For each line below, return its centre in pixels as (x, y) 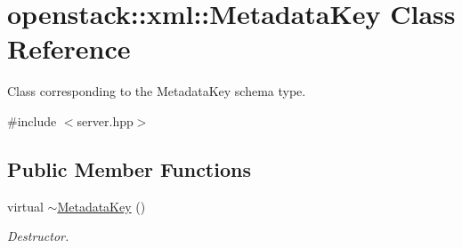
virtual (25, 206)
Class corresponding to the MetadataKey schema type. (157, 91)
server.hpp (105, 120)
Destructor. (38, 236)
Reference (69, 48)
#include (32, 120)
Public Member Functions (129, 168)
